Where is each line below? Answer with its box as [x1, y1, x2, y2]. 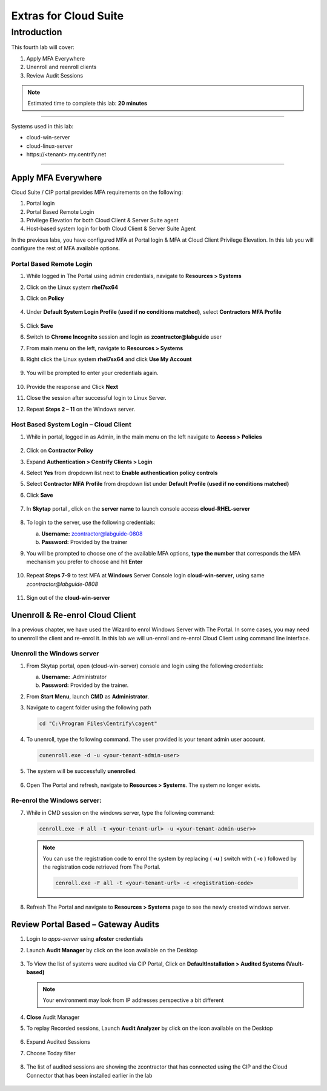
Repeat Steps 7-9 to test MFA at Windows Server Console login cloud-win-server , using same [26, 572, 265, 579]
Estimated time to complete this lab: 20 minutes [27, 100, 148, 107]
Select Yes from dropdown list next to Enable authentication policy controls [26, 469, 218, 476]
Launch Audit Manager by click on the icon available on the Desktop [26, 946, 198, 953]
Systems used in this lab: [11, 122, 74, 130]
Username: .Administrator [41, 673, 107, 681]
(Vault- [285, 960, 304, 967]
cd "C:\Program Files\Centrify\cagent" [39, 720, 157, 727]
